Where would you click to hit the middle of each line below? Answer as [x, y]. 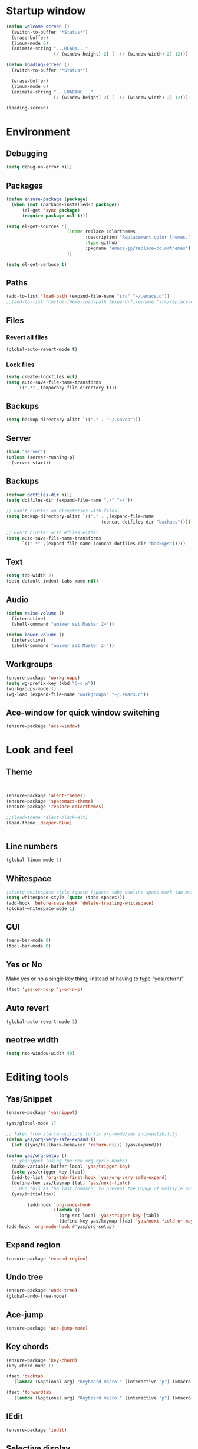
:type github [101, 243]
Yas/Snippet [29, 1099]
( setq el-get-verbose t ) [37, 264]
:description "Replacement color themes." [138, 238]
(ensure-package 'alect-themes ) [46, 796]
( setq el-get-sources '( [37, 226]
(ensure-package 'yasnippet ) [42, 1113]
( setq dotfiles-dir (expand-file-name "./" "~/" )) [70, 501]
